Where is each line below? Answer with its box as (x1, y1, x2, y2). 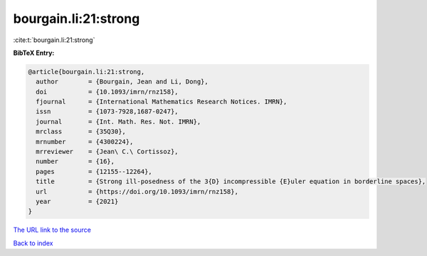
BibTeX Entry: (13, 48, 55, 57)
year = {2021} (36, 198, 119, 205)
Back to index (13, 239, 53, 247)
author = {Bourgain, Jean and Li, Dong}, (36, 78, 209, 86)
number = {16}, (36, 158, 115, 165)
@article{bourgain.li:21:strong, (28, 68, 145, 76)
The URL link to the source (13, 225, 92, 235)
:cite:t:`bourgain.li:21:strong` (13, 36, 95, 44)
